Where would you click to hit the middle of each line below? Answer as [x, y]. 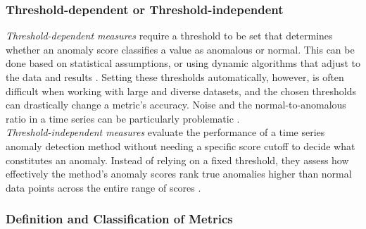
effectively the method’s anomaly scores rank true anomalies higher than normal [179, 174]
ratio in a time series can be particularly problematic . [123, 118]
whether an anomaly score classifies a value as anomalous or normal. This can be [180, 49]
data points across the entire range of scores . [103, 187]
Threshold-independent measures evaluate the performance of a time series [165, 132]
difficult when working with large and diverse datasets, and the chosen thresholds [181, 91]
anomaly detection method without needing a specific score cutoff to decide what [181, 146]
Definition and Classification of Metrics [119, 219]
